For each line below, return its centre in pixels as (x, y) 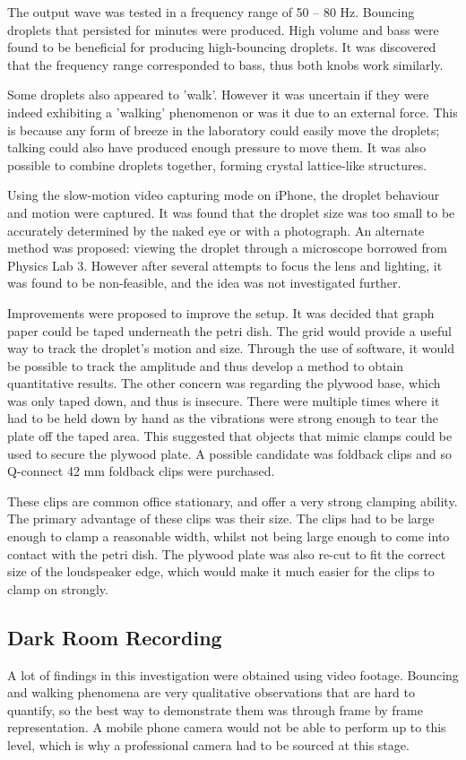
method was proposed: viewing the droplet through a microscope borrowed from (227, 248)
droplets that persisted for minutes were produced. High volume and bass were (223, 29)
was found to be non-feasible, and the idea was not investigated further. (204, 283)
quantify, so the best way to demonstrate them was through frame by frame (216, 709)
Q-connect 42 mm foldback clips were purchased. (141, 471)
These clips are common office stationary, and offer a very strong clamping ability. (233, 501)
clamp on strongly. (58, 588)
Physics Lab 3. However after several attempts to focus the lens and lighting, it (225, 265)
